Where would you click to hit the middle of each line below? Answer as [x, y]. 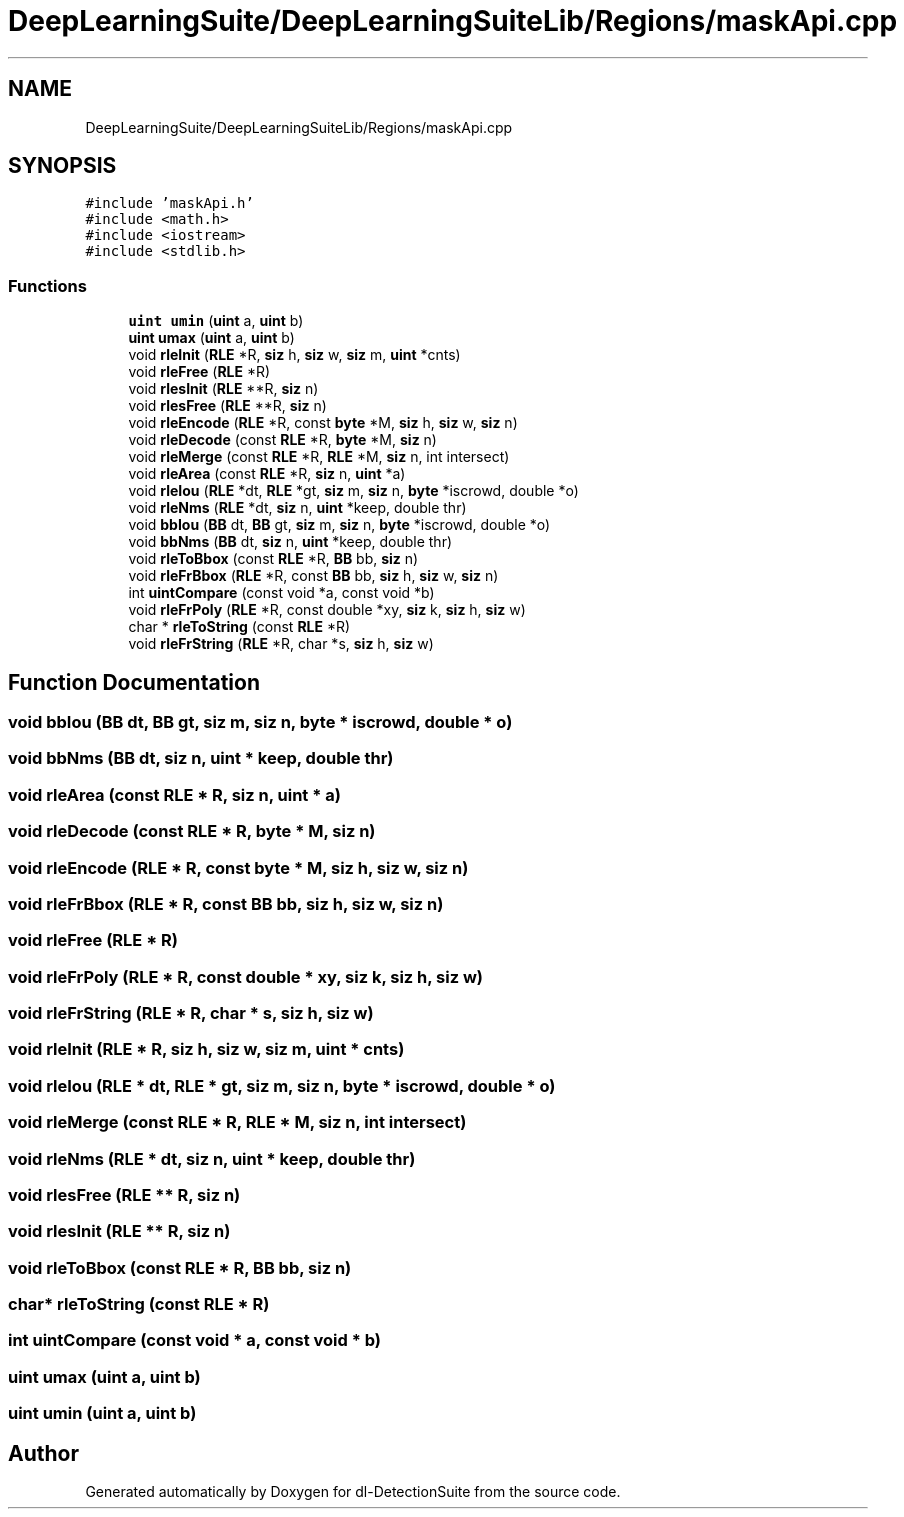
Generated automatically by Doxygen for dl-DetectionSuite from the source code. [353, 1491]
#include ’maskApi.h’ [169, 203]
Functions [47, 285]
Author [43, 1453]
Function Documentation [134, 682]
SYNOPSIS [62, 166]
